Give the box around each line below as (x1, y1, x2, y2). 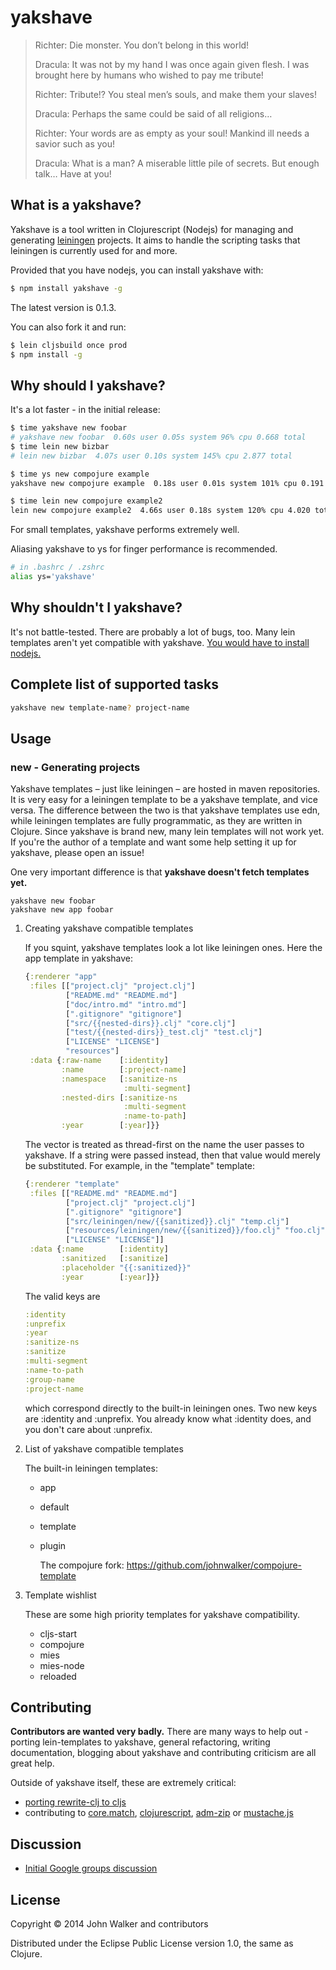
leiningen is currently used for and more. (10, 244, 178, 256)
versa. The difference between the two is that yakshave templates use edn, (10, 804, 321, 816)
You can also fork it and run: (10, 321, 127, 333)
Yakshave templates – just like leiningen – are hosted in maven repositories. (10, 783, 321, 795)
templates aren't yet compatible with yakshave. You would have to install (10, 636, 310, 648)
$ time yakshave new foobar (10, 423, 128, 433)
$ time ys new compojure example (10, 469, 150, 479)
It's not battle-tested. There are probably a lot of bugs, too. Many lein (10, 626, 296, 638)
